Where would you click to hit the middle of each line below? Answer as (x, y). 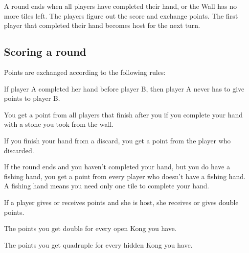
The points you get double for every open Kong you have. (90, 228)
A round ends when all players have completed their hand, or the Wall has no (121, 6)
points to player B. (32, 98)
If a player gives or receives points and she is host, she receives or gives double (121, 202)
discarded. (19, 150)
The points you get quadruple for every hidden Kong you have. (98, 244)
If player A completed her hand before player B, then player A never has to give (124, 88)
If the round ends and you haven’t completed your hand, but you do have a (117, 167)
